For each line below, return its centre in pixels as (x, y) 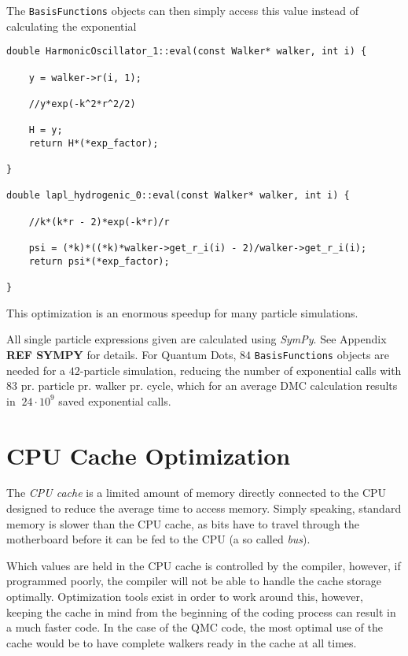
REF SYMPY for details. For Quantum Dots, (121, 354)
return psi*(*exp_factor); (99, 261)
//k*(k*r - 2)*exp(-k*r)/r (99, 222)
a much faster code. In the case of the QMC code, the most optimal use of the (195, 627)
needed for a (36, 370)
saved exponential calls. (115, 400)
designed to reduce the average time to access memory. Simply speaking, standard (204, 508)
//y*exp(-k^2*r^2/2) (82, 104)
